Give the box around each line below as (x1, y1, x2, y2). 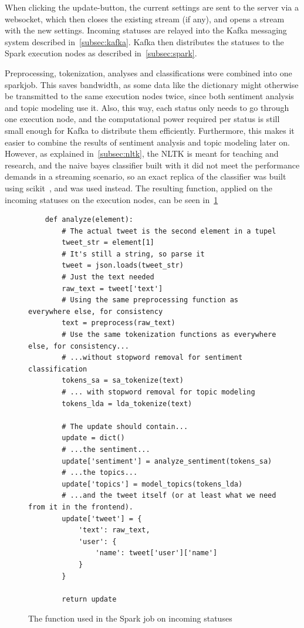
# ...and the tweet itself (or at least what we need (62, 491, 276, 500)
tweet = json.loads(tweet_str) (62, 261, 184, 270)
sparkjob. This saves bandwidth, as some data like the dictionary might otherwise (5, 78, 299, 90)
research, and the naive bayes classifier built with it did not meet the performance (5, 158, 300, 171)
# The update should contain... (62, 422, 188, 431)
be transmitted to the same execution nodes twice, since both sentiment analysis (5, 90, 294, 102)
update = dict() (62, 434, 125, 443)
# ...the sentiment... (62, 445, 150, 454)
